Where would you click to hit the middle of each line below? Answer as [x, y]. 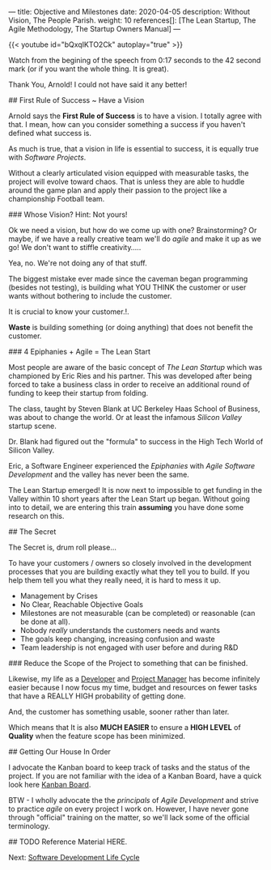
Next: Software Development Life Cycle [74, 857]
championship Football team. [57, 199]
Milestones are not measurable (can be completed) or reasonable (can [138, 613]
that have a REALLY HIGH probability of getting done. [97, 696]
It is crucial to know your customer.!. [69, 312]
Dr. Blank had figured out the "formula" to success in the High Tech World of [136, 441]
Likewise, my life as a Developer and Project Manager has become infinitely [134, 679]
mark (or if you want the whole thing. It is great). [89, 69]
